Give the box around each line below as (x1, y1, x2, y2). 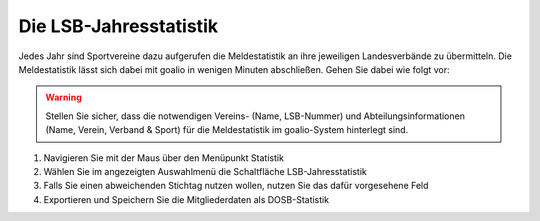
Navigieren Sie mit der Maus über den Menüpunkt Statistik (43, 151, 285, 164)
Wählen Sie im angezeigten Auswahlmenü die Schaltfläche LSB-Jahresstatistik (43, 165, 367, 177)
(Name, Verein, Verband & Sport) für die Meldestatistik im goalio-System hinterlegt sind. (45, 124, 409, 136)
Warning (45, 91, 82, 104)
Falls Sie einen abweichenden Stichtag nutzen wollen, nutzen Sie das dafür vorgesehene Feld (43, 180, 429, 192)
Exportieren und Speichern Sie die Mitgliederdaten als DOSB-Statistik (43, 193, 330, 205)
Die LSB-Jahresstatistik (18, 15, 219, 37)
